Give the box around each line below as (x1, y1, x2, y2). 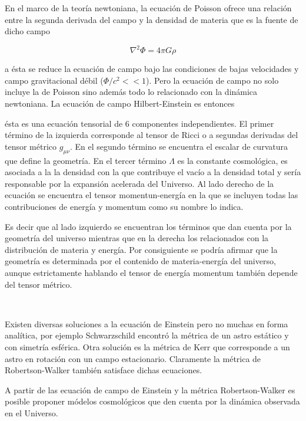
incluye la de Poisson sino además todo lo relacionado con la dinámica (5, 85, 258, 98)
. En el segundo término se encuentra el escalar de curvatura (69, 140, 288, 152)
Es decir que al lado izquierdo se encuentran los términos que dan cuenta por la (5, 220, 292, 232)
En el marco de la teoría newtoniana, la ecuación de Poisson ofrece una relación (5, 2, 292, 14)
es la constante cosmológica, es (177, 154, 288, 166)
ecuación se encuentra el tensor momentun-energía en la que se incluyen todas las (5, 189, 298, 201)
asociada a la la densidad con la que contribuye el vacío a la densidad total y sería (5, 166, 301, 178)
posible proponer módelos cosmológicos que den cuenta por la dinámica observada (5, 395, 300, 407)
